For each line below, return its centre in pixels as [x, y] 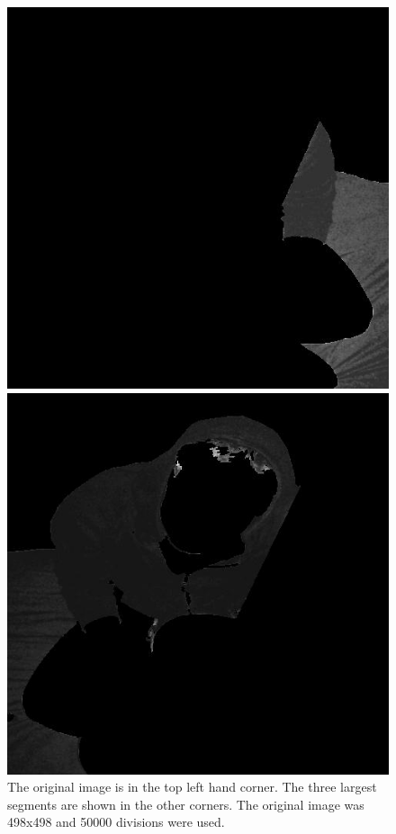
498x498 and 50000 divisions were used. [116, 822]
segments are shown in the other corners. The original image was [186, 804]
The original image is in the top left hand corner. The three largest [192, 787]
